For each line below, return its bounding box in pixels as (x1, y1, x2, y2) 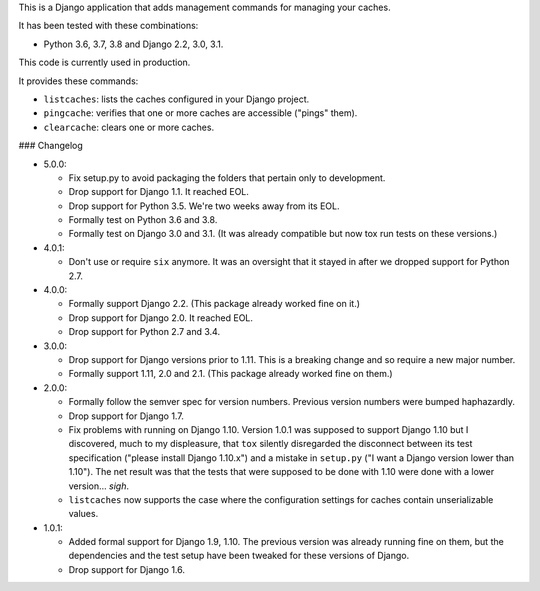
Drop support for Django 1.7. (68, 410, 184, 422)
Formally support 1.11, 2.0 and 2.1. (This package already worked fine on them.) (68, 368, 394, 380)
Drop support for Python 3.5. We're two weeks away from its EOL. (68, 200, 340, 212)
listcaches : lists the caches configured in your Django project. (43, 93, 310, 105)
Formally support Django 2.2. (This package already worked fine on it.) (68, 298, 360, 310)
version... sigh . (68, 480, 130, 492)
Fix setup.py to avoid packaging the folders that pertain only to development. (68, 171, 386, 184)
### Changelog (18, 140, 84, 152)
